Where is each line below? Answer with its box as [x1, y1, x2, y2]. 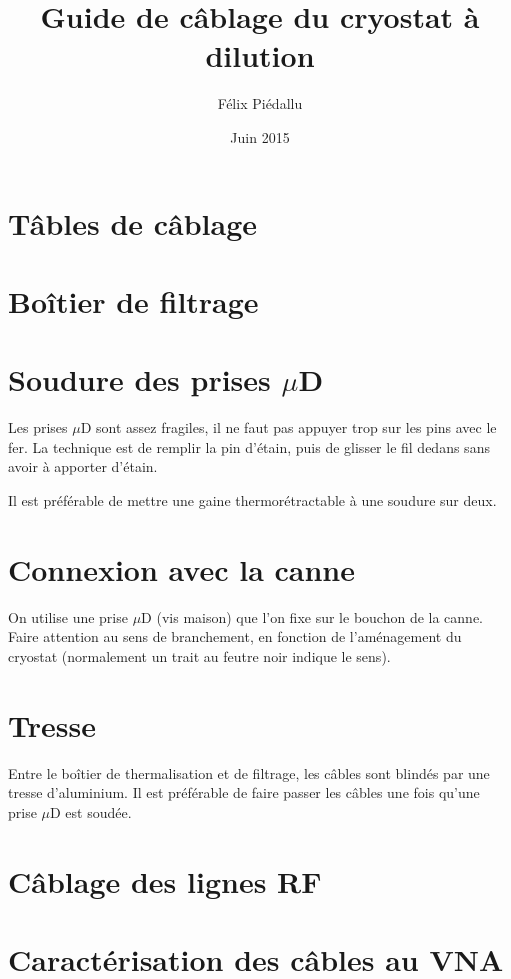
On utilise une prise [8, 606, 128, 627]
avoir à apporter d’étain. [8, 456, 158, 477]
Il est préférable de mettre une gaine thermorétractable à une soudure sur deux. [8, 489, 497, 510]
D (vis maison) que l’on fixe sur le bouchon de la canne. [141, 606, 484, 627]
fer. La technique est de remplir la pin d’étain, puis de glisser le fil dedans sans [8, 436, 490, 457]
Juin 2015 [230, 126, 290, 147]
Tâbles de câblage [8, 202, 258, 243]
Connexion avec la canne [8, 548, 356, 589]
